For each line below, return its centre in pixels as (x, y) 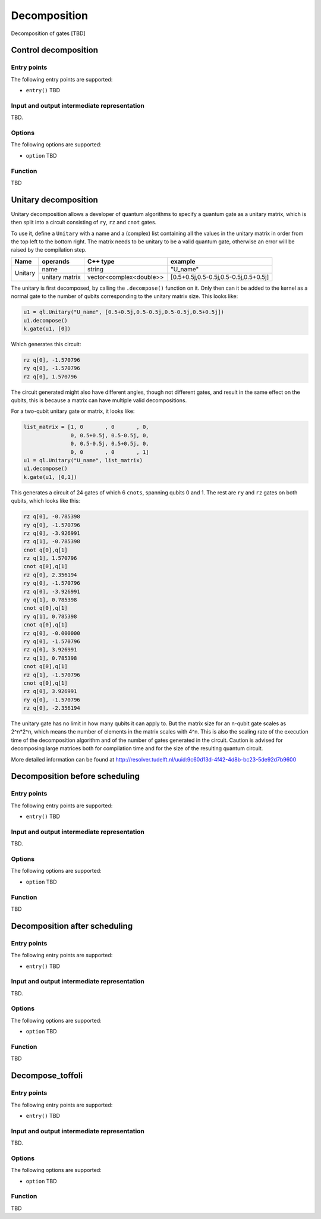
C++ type (101, 261)
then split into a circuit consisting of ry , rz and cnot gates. (84, 223)
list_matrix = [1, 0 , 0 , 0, (86, 427)
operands (56, 261)
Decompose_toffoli (47, 1076)
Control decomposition (54, 50)
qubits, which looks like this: (45, 501)
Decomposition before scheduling (75, 776)
